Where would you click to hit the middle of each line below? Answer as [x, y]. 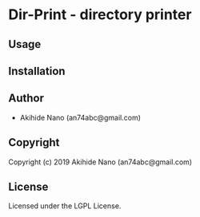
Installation [37, 71]
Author [26, 99]
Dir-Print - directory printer [100, 15]
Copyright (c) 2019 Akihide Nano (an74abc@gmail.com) [100, 162]
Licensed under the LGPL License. [65, 206]
